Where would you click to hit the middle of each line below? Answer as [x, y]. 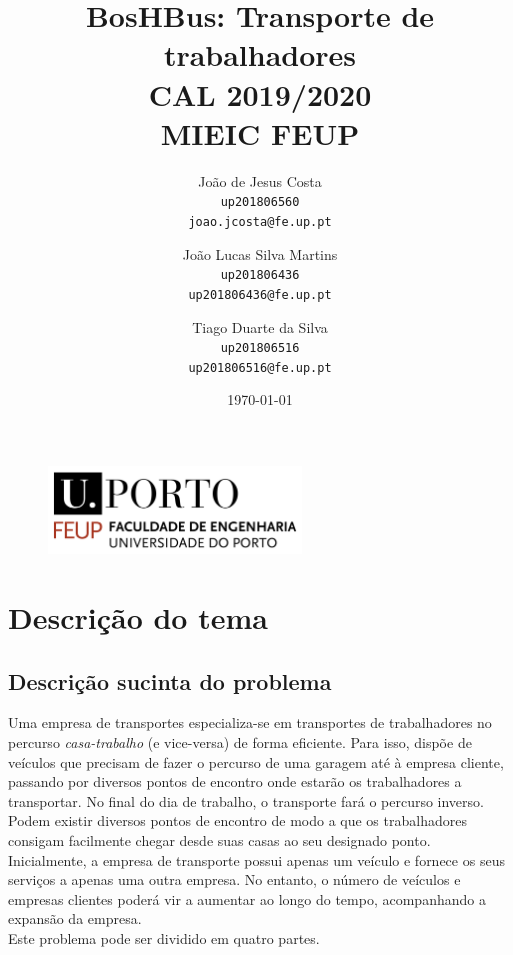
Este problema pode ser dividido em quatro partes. [164, 937]
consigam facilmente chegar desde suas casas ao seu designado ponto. [219, 839]
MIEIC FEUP [260, 132]
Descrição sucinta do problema [170, 680]
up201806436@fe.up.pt [260, 294]
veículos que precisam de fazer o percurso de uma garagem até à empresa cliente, [256, 761]
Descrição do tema [138, 616]
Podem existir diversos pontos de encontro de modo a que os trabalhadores [237, 820]
